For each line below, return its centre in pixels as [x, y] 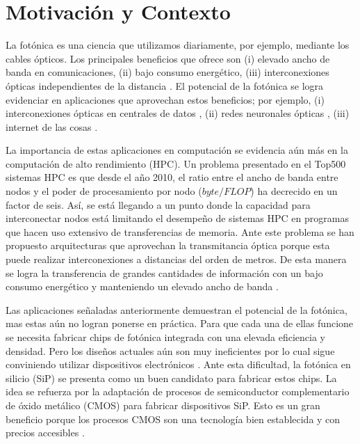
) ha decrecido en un [294, 191]
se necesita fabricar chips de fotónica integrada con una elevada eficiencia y [165, 337]
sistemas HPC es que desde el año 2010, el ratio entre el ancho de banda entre [172, 177]
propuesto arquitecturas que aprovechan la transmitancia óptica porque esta [168, 245]
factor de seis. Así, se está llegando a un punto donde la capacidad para [158, 204]
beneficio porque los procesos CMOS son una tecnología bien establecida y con [173, 419]
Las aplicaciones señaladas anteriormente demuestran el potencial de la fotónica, [177, 309]
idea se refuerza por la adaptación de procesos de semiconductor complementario [178, 391]
